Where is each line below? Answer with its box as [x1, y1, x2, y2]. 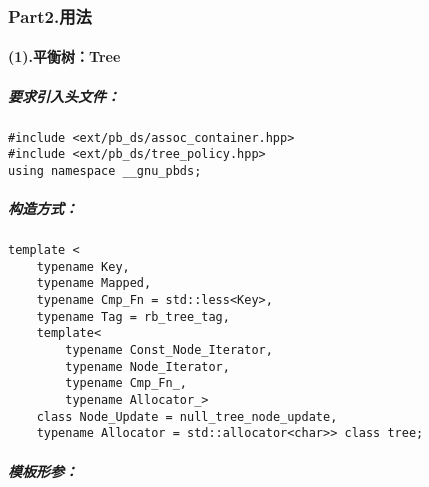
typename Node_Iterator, [65, 359, 230, 374]
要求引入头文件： [8, 85, 120, 106]
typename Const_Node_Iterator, [65, 343, 273, 358]
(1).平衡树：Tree [8, 46, 121, 67]
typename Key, [36, 259, 130, 274]
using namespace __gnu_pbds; [8, 163, 202, 178]
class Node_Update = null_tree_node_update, [36, 409, 338, 424]
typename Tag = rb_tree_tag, [36, 309, 230, 324]
